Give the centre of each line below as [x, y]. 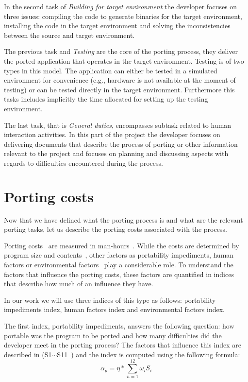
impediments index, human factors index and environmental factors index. [114, 309]
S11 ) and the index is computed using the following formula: [149, 354]
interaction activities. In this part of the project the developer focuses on [112, 134]
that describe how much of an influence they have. [79, 284]
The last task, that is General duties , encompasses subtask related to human [118, 125]
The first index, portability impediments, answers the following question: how [119, 325]
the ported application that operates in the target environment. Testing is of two [124, 61]
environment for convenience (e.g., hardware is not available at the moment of [120, 80]
